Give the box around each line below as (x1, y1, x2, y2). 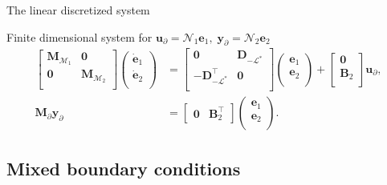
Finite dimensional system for (6, 28, 153, 45)
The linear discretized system (6, 2, 150, 18)
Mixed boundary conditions (6, 155, 241, 180)
